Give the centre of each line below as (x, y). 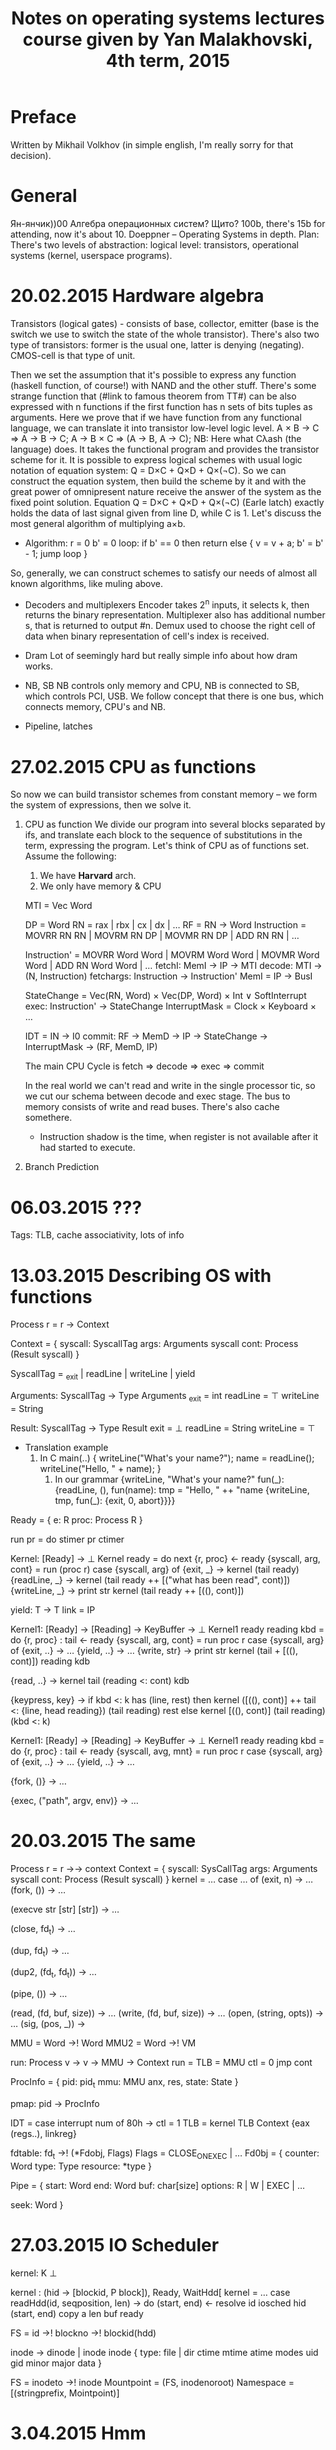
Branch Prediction (62, 1167)
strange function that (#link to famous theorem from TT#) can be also (153, 396)
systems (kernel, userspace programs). (91, 255)
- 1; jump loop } (56, 553)
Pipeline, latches (58, 726)
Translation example (66, 1447)
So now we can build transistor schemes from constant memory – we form (164, 794)
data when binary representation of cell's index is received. (147, 636)
